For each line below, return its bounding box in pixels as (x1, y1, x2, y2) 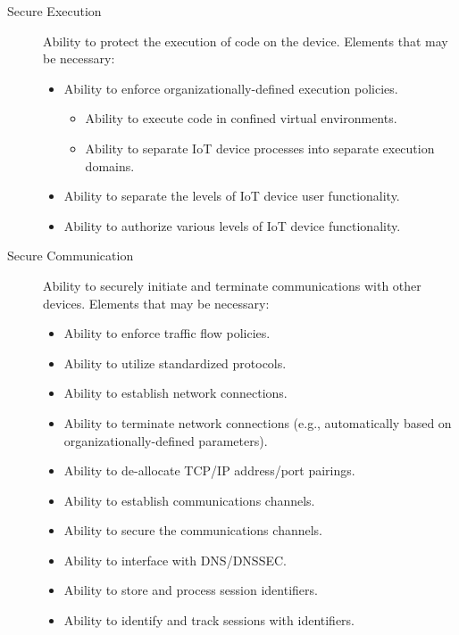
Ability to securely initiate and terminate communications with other (43, 276, 421, 294)
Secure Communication (7, 246, 134, 265)
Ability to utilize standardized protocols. (63, 353, 287, 372)
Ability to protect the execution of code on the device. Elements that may (43, 31, 448, 50)
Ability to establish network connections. (63, 383, 288, 402)
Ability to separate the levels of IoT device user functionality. (63, 186, 400, 205)
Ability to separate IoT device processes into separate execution (85, 138, 435, 157)
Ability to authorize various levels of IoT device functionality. (63, 216, 401, 235)
